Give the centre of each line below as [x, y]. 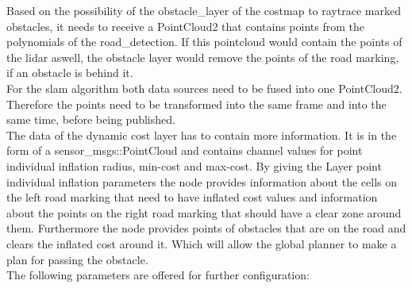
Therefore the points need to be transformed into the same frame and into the [196, 104]
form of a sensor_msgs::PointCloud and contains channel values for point [185, 150]
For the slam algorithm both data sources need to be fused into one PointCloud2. [204, 88]
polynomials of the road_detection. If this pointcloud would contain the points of [204, 42]
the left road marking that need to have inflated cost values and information [192, 197]
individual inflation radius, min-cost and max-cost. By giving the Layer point [194, 165]
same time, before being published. [91, 119]
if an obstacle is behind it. [70, 73]
